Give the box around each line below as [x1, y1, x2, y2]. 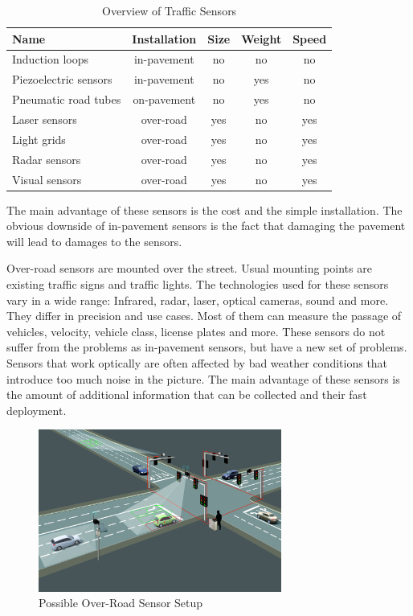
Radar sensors [12, 150, 81, 167]
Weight [241, 30, 282, 47]
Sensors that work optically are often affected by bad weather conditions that [6, 354, 388, 371]
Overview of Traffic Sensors [102, 2, 237, 18]
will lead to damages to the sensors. [6, 232, 182, 249]
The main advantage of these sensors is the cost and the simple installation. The [6, 201, 403, 218]
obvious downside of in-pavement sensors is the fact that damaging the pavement [6, 217, 406, 234]
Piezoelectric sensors [12, 71, 112, 88]
